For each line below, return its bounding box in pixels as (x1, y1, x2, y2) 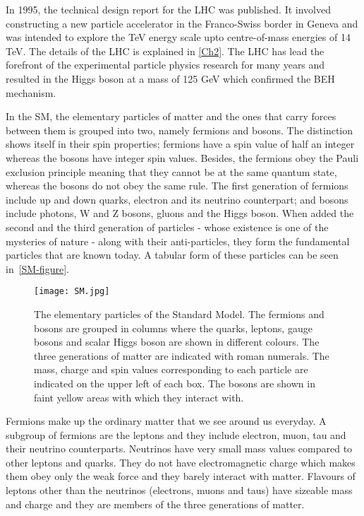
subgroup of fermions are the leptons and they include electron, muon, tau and (6, 427, 346, 442)
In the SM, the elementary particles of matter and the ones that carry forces (6, 109, 336, 124)
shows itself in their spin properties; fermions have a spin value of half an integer (6, 136, 355, 151)
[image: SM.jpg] (34, 286, 110, 297)
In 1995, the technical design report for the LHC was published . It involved (6, 2, 332, 16)
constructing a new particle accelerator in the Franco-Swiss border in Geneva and (6, 16, 358, 30)
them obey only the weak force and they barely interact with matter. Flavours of (6, 469, 356, 483)
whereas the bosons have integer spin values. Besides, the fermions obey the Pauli (6, 150, 359, 165)
